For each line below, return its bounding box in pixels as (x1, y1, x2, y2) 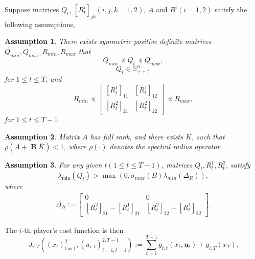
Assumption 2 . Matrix (5, 131, 80, 142)
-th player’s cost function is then (21, 224, 124, 235)
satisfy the (214, 4, 247, 14)
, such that (191, 131, 225, 142)
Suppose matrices (5, 4, 59, 14)
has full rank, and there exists (90, 131, 183, 142)
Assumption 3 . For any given (5, 159, 102, 170)
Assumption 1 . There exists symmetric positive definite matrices (5, 36, 212, 46)
